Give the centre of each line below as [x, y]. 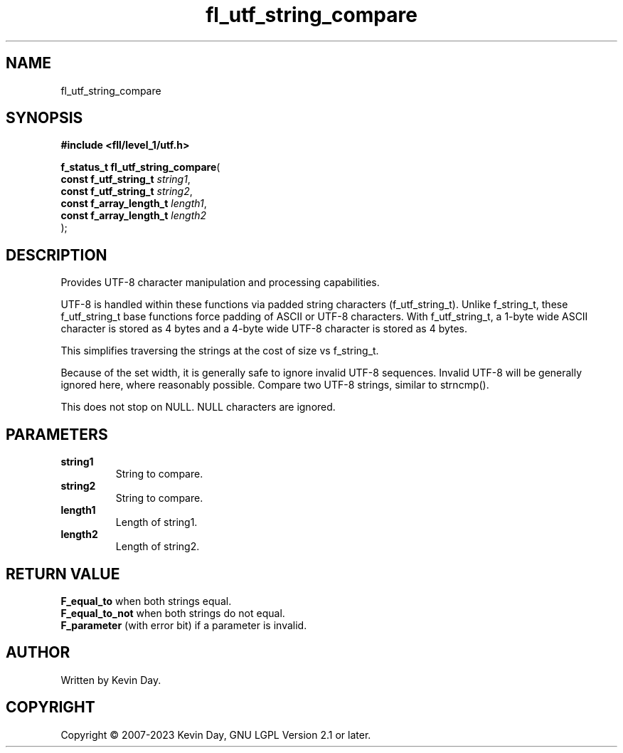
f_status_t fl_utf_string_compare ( [140, 167]
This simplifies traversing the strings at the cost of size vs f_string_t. [220, 351]
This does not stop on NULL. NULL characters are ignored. [198, 407]
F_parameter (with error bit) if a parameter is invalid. [184, 625]
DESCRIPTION [57, 255]
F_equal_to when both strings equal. [146, 601]
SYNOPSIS [44, 118]
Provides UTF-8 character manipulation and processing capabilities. [220, 283]
